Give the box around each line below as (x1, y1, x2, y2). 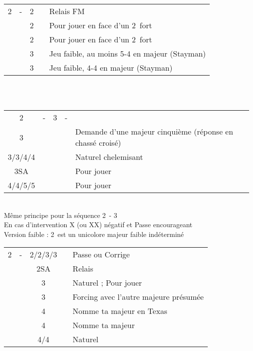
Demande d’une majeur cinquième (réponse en (75, 126, 234, 137)
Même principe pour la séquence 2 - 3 (4, 210, 117, 220)
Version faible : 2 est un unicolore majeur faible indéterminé (4, 229, 184, 239)
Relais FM (49, 5, 85, 17)
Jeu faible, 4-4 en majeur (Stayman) (49, 62, 173, 73)
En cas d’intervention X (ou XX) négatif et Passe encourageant (4, 219, 193, 230)
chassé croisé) (75, 137, 121, 149)
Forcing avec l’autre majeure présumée (72, 291, 204, 302)
